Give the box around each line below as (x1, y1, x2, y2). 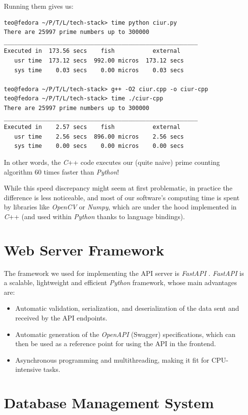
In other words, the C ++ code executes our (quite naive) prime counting (4, 157, 220, 167)
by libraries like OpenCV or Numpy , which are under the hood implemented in (4, 202, 237, 212)
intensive (15, 364, 42, 374)
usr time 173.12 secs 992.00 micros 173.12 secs (14, 57, 184, 64)
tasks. (43, 364, 60, 374)
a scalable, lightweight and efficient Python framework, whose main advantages (4, 277, 237, 287)
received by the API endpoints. (15, 312, 107, 322)
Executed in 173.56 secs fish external (4, 48, 181, 55)
